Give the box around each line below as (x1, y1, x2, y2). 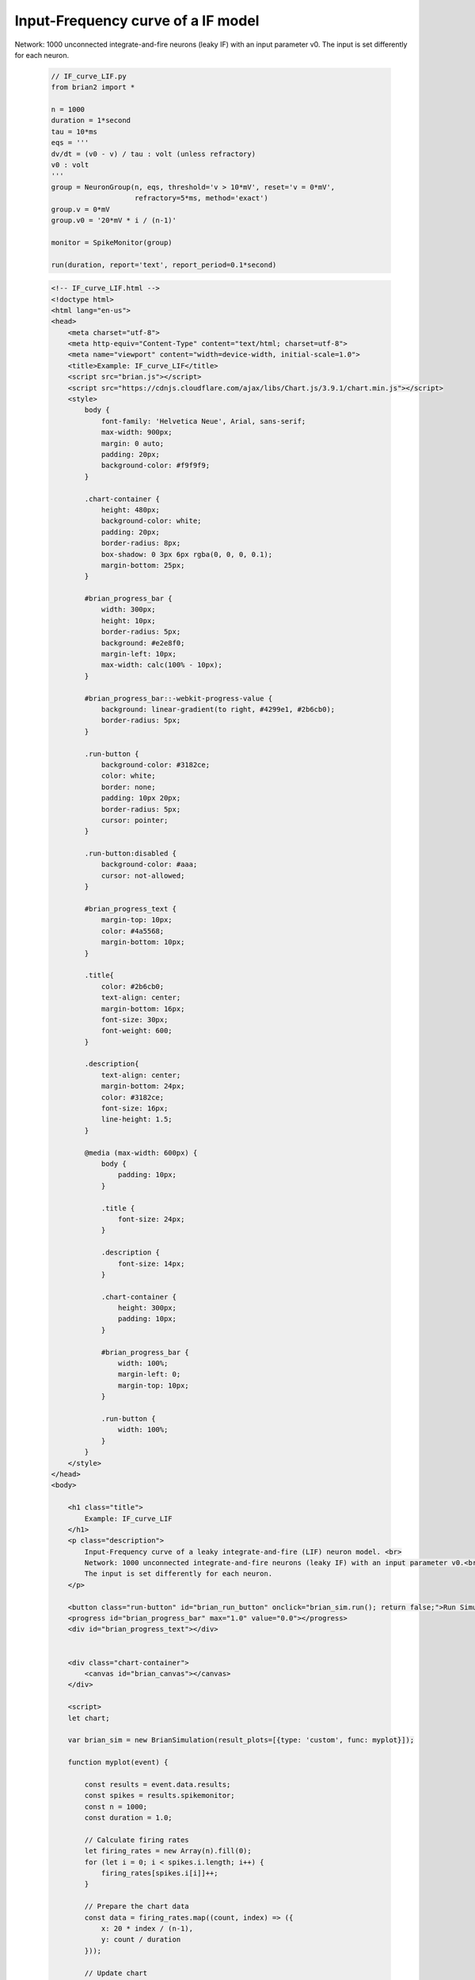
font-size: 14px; (117, 1259, 185, 1268)
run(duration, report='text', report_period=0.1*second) (51, 260, 277, 269)
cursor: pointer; (101, 816, 169, 824)
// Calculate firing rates (84, 1835, 189, 1845)
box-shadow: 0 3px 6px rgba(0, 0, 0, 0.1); (101, 550, 273, 558)
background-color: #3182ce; (101, 760, 210, 769)
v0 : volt (51, 161, 89, 169)
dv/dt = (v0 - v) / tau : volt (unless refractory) (51, 149, 256, 158)
